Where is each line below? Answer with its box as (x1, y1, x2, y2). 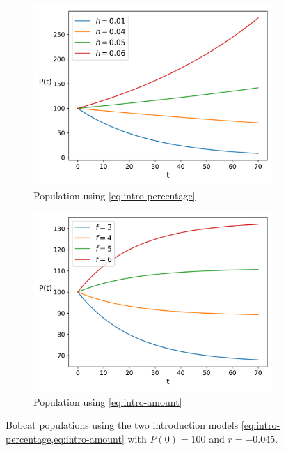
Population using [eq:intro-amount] (33, 394, 182, 408)
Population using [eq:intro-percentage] (33, 188, 196, 202)
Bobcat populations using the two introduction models (6, 418, 239, 432)
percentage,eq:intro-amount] (6, 431, 125, 445)
